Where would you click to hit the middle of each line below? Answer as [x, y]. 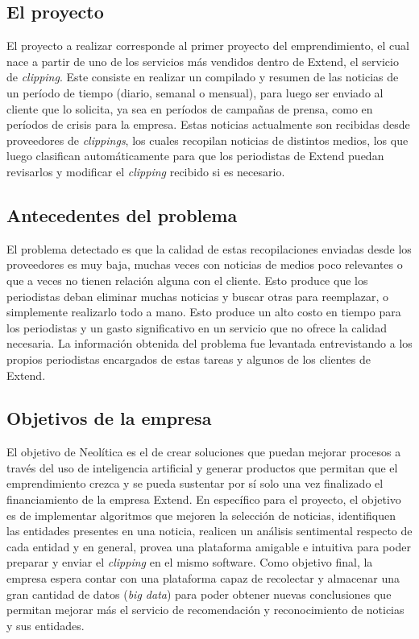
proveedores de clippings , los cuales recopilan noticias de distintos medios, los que [207, 140]
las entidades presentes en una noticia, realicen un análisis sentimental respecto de [209, 531]
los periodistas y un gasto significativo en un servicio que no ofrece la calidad [197, 327]
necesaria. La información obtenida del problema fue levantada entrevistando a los [209, 343]
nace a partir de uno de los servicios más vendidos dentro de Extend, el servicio [203, 61]
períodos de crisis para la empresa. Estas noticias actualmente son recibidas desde [208, 124]
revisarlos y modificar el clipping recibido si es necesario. [146, 171]
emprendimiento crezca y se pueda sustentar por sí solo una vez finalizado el [195, 483]
